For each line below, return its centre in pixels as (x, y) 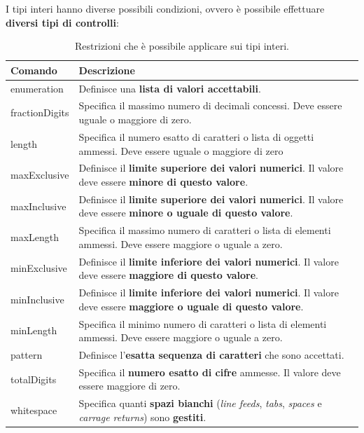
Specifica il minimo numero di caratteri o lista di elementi (203, 323)
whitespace (34, 410)
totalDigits (34, 379)
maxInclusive (38, 206)
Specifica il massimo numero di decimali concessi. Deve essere (210, 105)
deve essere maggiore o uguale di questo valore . (191, 306)
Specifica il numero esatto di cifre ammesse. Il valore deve (210, 372)
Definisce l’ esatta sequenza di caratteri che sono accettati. (211, 354)
